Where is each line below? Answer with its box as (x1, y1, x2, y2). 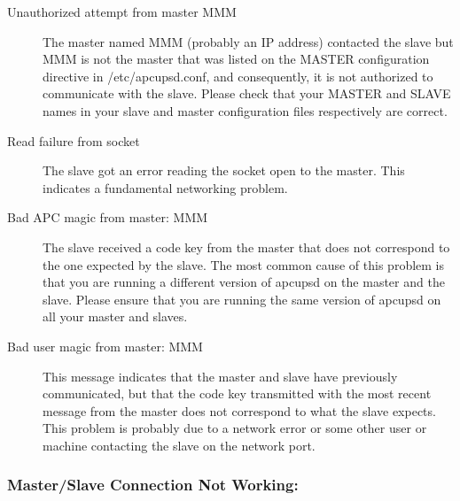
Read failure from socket (7, 131, 140, 150)
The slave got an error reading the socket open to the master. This (43, 161, 405, 180)
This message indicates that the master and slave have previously (43, 366, 398, 385)
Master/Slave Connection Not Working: (7, 474, 299, 496)
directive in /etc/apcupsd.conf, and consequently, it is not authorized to (43, 66, 433, 85)
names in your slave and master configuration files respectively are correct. (43, 101, 448, 119)
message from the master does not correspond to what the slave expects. (43, 401, 436, 420)
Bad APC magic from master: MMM (7, 208, 208, 227)
